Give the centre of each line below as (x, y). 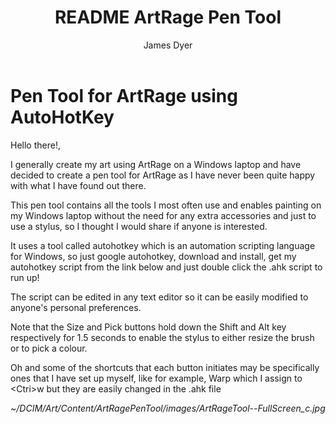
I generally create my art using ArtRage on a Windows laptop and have (156, 164)
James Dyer (168, 45)
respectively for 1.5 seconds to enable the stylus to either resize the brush (162, 337)
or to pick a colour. (49, 348)
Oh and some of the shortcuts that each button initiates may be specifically (165, 367)
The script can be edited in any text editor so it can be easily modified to (159, 297)
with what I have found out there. (78, 185)
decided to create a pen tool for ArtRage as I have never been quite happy (163, 175)
